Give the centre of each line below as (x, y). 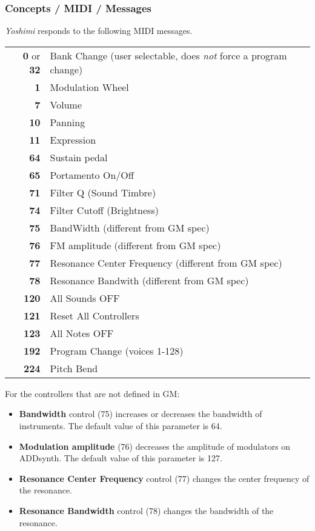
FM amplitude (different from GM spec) (135, 245)
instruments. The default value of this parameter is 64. (121, 426)
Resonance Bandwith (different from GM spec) (149, 280)
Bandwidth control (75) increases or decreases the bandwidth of (141, 414)
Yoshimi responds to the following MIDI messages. (99, 31)
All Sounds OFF (85, 298)
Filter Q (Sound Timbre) (103, 192)
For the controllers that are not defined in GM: (92, 393)
